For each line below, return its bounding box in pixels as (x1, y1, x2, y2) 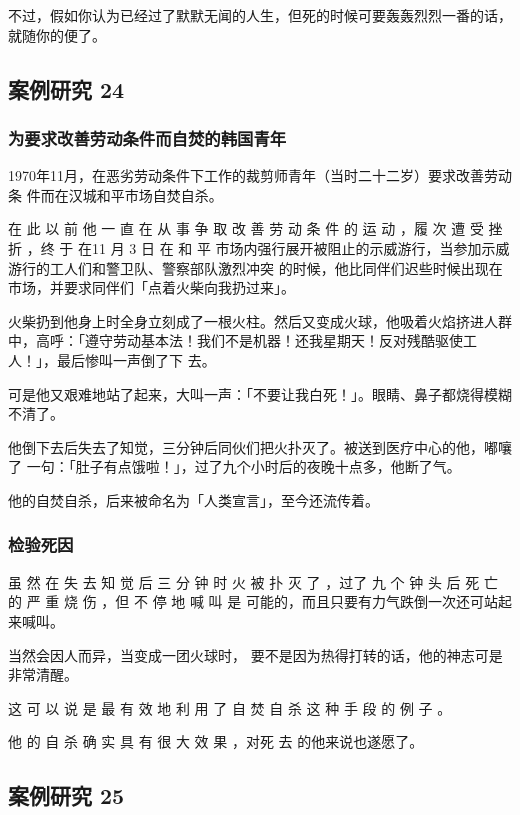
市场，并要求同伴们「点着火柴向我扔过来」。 (8, 277, 295, 298)
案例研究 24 (8, 73, 125, 104)
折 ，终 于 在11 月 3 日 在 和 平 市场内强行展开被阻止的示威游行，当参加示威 (8, 237, 510, 258)
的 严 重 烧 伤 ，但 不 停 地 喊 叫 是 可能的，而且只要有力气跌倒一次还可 (8, 591, 484, 612)
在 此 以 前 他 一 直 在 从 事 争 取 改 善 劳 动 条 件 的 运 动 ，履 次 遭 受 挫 (8, 218, 503, 239)
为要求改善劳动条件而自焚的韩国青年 (8, 125, 287, 150)
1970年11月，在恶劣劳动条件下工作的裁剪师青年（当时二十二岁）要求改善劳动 (8, 165, 512, 186)
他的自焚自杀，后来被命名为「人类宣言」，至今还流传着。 (8, 489, 379, 510)
